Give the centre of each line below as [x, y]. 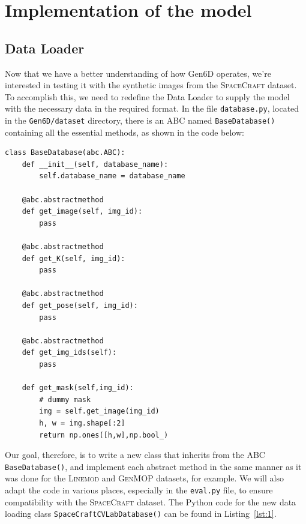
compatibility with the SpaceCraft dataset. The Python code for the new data [151, 501]
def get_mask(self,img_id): [78, 388]
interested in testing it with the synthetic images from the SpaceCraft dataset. [151, 85]
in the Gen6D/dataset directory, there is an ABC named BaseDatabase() [140, 120]
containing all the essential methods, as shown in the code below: [124, 132]
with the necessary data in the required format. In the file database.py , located [152, 108]
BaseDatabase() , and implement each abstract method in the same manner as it [153, 466]
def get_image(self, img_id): [82, 212]
